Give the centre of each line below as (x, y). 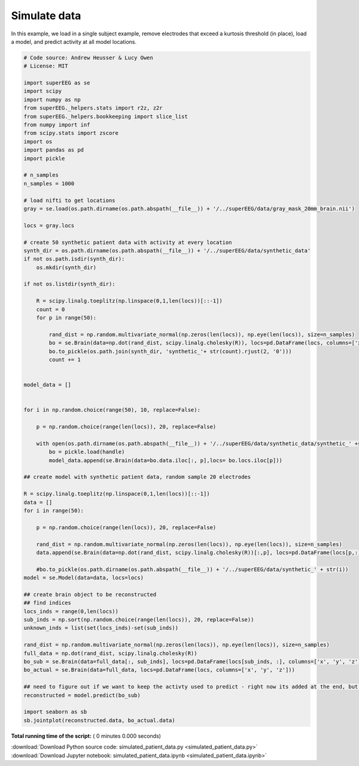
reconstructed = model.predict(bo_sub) (82, 695)
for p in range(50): (66, 318)
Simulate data (46, 16)
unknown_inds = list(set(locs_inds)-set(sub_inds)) (101, 628)
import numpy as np (52, 99)
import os (38, 141)
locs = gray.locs (49, 225)
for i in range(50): (54, 511)
